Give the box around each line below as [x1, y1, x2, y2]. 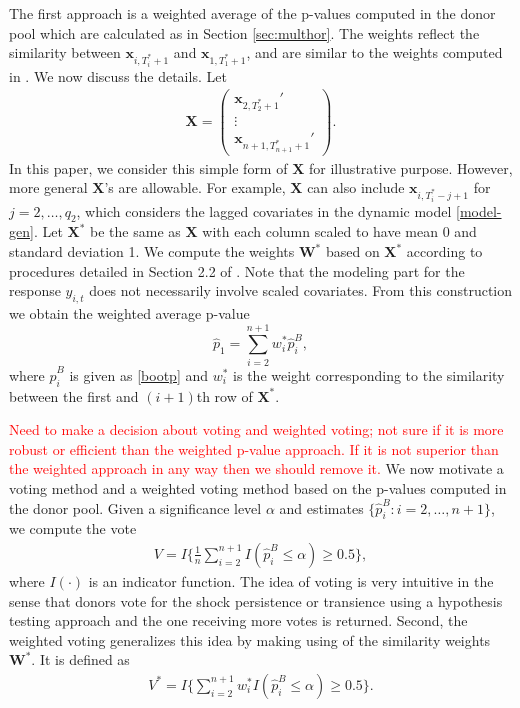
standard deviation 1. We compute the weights [9, 241, 295, 262]
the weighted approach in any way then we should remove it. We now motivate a [9, 458, 504, 479]
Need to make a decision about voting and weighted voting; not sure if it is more [9, 419, 504, 440]
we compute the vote [9, 518, 137, 539]
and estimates [279, 497, 364, 518]
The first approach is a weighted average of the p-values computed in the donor [9, 3, 496, 23]
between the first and [9, 385, 139, 406]
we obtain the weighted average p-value [9, 303, 250, 324]
